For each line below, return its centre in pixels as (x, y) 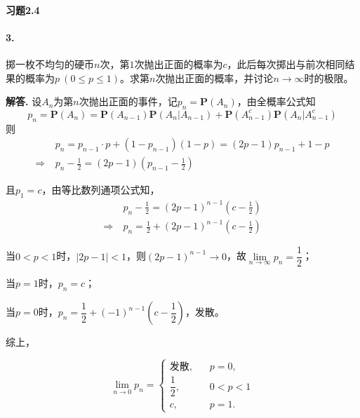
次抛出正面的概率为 (179, 63)
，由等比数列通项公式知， (101, 190)
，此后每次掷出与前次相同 (286, 63)
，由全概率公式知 (276, 101)
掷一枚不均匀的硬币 (50, 63)
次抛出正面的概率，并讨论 (214, 77)
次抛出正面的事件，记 (128, 101)
